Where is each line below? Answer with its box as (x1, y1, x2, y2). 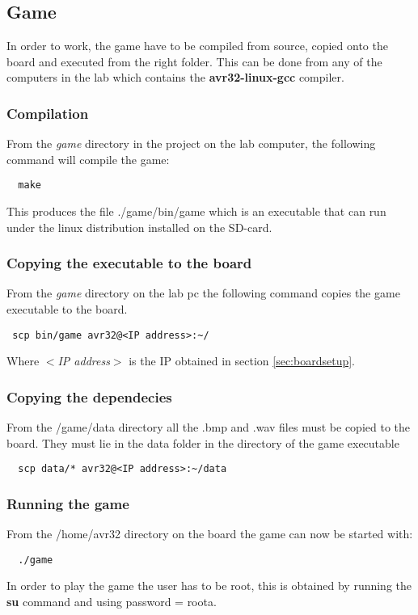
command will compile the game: (6, 150, 170, 167)
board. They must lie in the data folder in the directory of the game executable (6, 434, 399, 451)
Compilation (6, 103, 89, 123)
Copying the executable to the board (6, 253, 252, 273)
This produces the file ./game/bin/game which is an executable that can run (6, 203, 386, 220)
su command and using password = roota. (6, 593, 217, 610)
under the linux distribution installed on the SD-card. (6, 218, 272, 235)
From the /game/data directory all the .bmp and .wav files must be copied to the (6, 419, 410, 436)
